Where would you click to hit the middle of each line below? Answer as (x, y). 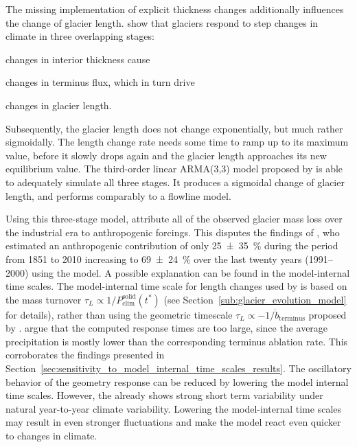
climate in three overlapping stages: (80, 36)
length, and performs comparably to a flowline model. (118, 195)
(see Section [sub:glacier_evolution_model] (255, 299)
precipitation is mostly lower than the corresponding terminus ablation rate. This (177, 341)
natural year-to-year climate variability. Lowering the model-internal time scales (174, 408)
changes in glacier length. (59, 105)
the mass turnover (44, 299)
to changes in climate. (51, 436)
